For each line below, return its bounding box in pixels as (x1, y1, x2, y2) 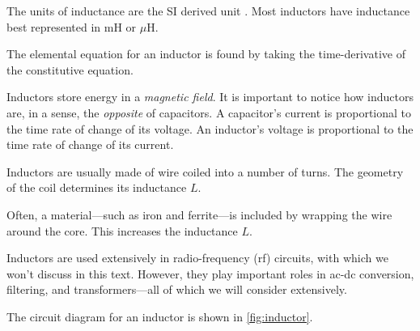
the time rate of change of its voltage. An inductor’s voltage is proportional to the (6, 120, 414, 137)
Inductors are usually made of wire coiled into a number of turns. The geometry (6, 163, 404, 180)
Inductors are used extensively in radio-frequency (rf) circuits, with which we (6, 249, 388, 266)
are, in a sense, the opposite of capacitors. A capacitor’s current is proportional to (6, 104, 412, 121)
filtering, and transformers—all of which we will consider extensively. (6, 281, 347, 298)
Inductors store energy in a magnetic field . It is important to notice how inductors (6, 88, 414, 105)
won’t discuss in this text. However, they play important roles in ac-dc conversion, (6, 265, 414, 282)
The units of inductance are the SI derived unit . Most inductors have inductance (6, 2, 410, 19)
